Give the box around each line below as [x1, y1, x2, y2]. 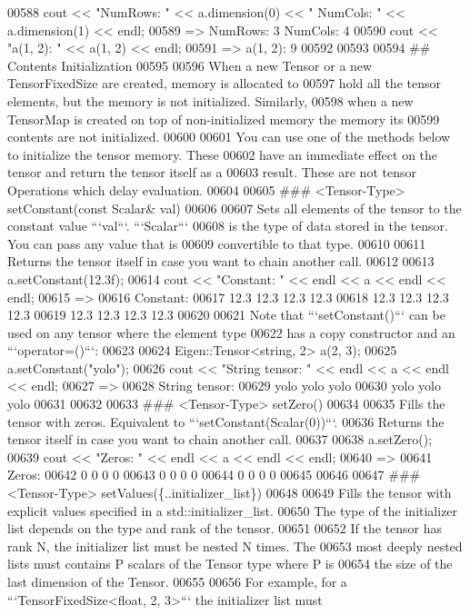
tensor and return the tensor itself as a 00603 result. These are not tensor [7, 163, 416, 182]
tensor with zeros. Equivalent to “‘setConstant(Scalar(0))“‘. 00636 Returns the [7, 412, 445, 431]
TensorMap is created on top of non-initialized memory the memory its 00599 [7, 109, 440, 128]
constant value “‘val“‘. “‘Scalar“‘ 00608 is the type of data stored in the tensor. [7, 216, 448, 235]
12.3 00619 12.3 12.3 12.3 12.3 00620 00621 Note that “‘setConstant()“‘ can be [7, 305, 445, 324]
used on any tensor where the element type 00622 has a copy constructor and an [7, 322, 455, 342]
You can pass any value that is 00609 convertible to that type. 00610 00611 [7, 233, 426, 253]
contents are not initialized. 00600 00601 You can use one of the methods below [7, 127, 451, 146]
